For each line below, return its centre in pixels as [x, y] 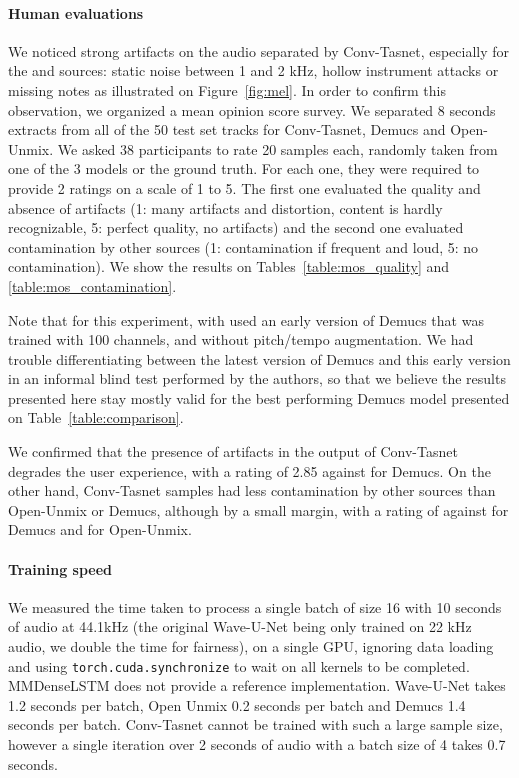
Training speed [60, 568]
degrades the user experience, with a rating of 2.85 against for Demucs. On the [249, 470]
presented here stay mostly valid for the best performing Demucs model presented [259, 397]
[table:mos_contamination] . [92, 285]
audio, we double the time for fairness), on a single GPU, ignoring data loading [251, 646]
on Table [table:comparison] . [96, 417]
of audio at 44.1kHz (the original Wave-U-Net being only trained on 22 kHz [240, 626]
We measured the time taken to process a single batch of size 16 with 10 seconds [255, 606]
